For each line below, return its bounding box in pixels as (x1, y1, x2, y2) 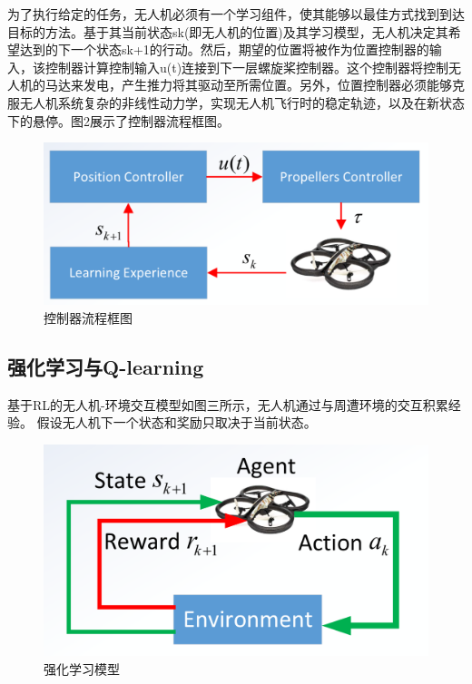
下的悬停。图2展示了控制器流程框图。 (7, 111, 230, 130)
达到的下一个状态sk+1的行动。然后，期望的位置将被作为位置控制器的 (19, 40, 429, 59)
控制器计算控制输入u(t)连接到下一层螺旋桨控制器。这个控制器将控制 (44, 57, 449, 76)
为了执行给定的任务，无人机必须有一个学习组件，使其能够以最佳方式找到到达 (7, 5, 465, 23)
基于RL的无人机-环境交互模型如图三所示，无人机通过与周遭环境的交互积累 (7, 395, 448, 414)
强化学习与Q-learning (7, 353, 204, 381)
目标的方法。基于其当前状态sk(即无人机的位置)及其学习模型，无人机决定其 (7, 22, 448, 41)
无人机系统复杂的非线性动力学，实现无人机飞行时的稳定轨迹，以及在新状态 (19, 93, 465, 112)
